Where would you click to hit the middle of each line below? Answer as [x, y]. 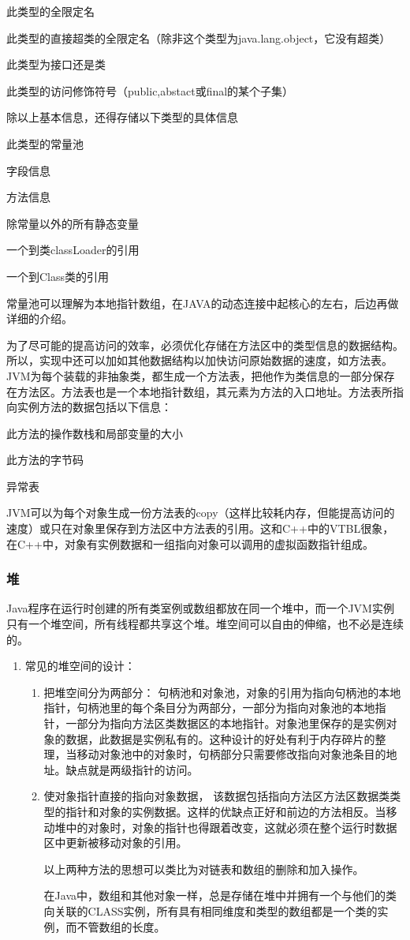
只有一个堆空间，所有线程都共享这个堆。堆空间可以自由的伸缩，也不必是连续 [205, 624]
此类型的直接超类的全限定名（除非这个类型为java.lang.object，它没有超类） [199, 37]
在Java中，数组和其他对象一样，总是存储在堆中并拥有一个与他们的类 [220, 895]
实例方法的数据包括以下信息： [94, 407]
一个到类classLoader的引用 [73, 250]
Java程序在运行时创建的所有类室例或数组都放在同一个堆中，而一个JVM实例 [200, 608]
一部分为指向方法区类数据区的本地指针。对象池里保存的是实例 [226, 723]
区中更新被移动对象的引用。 [116, 843]
